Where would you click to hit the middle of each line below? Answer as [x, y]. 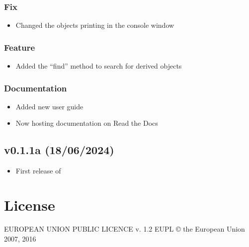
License [30, 205]
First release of [38, 171]
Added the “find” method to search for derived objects [99, 66]
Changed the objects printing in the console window [95, 25]
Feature [20, 47]
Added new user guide [49, 106]
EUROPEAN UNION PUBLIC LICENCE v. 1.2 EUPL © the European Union [124, 228]
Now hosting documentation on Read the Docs [87, 123]
